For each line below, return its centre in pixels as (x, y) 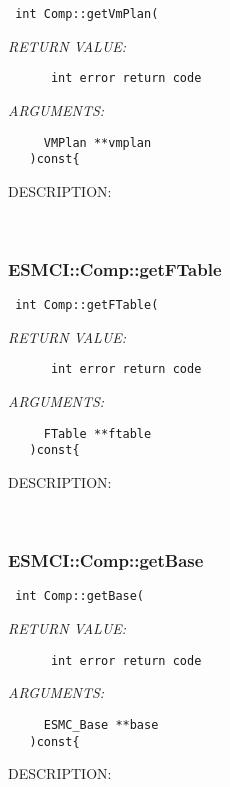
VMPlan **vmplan (97, 142)
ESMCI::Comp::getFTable (115, 268)
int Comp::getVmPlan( (87, 14)
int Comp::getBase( (80, 596)
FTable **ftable (97, 433)
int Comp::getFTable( (87, 305)
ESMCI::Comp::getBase (106, 560)
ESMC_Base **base (101, 724)
